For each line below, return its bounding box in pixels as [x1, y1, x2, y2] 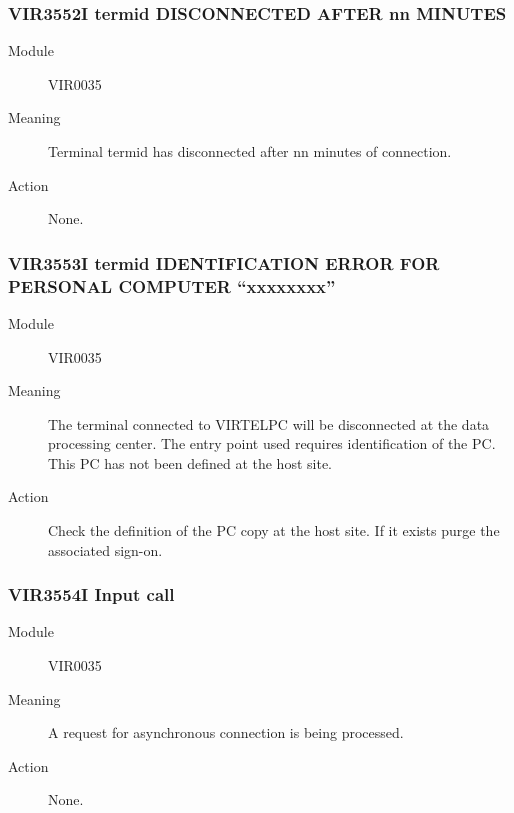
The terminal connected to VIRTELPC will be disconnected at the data [48, 413, 490, 434]
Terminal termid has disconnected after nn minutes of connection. [48, 141, 452, 161]
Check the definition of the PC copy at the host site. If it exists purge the [48, 520, 500, 541]
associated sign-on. [48, 539, 163, 560]
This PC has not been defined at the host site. [48, 452, 332, 473]
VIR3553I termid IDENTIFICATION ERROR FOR [8, 250, 440, 275]
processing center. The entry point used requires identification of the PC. [48, 433, 496, 454]
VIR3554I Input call [8, 582, 175, 607]
